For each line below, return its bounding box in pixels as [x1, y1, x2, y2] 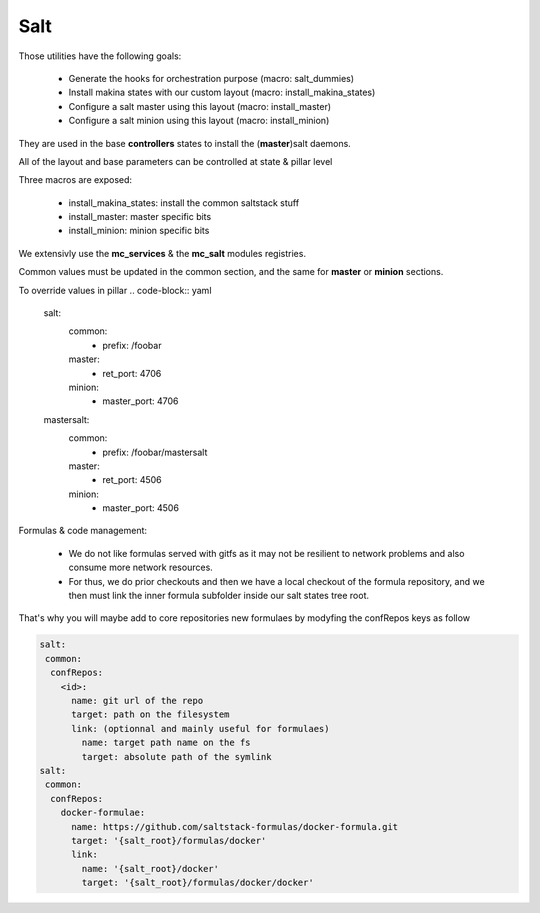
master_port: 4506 [102, 502, 180, 514]
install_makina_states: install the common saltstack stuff [68, 196, 300, 209]
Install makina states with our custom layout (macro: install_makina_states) [68, 86, 376, 99]
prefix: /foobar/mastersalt [102, 446, 208, 458]
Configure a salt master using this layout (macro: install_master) [68, 100, 332, 112]
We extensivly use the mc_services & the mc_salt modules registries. [18, 247, 307, 259]
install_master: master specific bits [68, 211, 212, 223]
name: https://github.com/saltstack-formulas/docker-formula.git [71, 821, 399, 832]
